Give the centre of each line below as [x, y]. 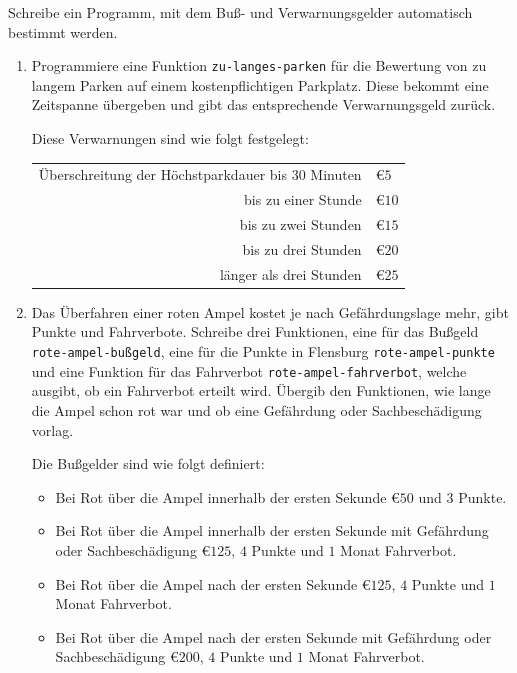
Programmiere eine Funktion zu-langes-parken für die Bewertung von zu [259, 65]
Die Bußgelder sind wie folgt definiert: [148, 463]
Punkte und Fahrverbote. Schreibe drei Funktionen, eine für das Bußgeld [255, 331]
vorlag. [52, 429]
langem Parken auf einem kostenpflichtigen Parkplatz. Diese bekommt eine [260, 84]
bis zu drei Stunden [302, 248]
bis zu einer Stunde [303, 199]
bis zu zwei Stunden [300, 224]
